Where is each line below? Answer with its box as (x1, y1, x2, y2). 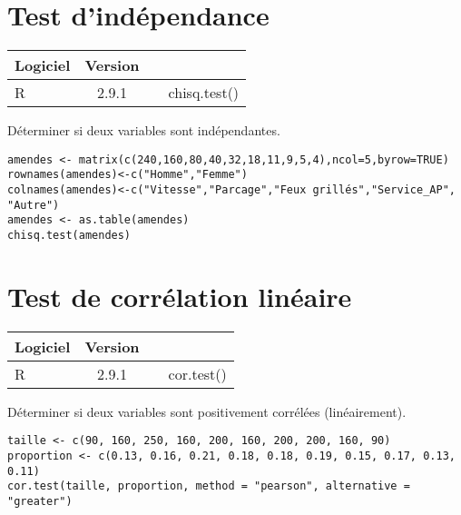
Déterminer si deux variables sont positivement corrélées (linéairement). (7, 401, 407, 421)
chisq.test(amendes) (7, 229, 132, 242)
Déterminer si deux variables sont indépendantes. (7, 121, 280, 140)
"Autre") (7, 198, 60, 212)
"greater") (7, 495, 73, 508)
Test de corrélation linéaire (7, 277, 352, 314)
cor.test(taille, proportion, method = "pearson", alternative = (7, 480, 410, 493)
